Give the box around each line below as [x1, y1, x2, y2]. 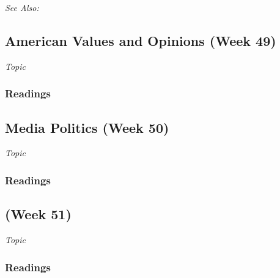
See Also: [5, 1, 39, 13]
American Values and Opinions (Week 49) [5, 31, 276, 50]
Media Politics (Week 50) [5, 118, 169, 137]
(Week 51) [5, 205, 72, 224]
